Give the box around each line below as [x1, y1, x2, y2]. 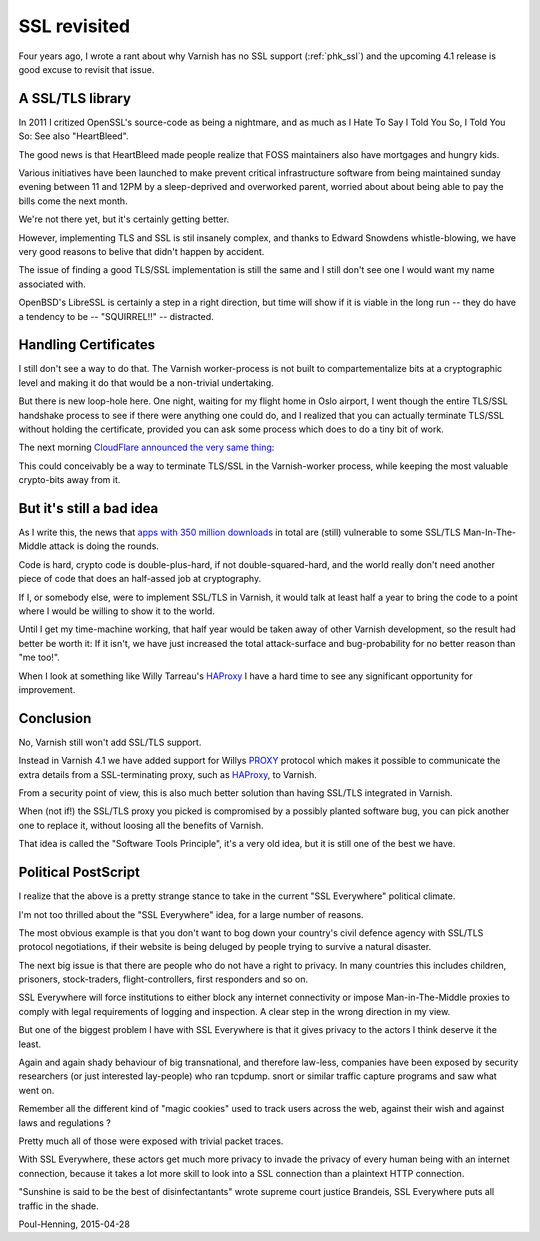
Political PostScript [18, 864, 140, 881]
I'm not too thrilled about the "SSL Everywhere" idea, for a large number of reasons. [18, 908, 364, 920]
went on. [18, 1084, 55, 1096]
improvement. [18, 683, 76, 695]
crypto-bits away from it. [18, 474, 121, 486]
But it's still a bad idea [18, 500, 159, 517]
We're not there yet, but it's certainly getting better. [18, 213, 230, 225]
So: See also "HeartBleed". [18, 130, 129, 142]
